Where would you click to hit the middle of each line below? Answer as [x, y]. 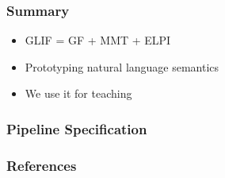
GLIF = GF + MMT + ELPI [98, 40]
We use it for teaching [78, 93]
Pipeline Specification [77, 128]
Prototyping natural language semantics [122, 66]
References [42, 165]
